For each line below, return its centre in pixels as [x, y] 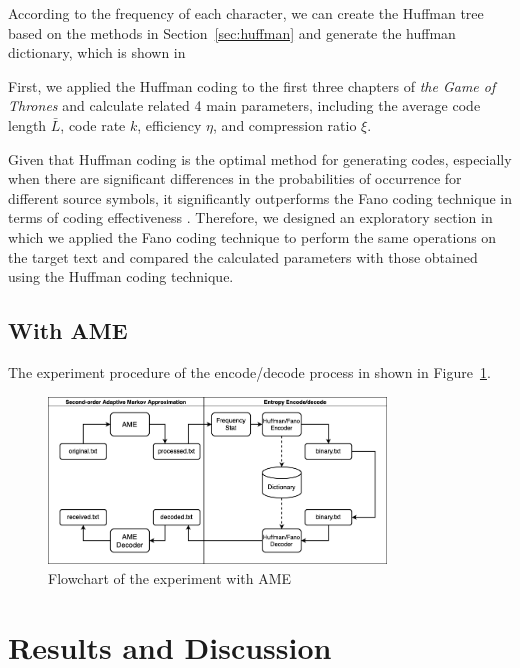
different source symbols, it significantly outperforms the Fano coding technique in [260, 197]
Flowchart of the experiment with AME [170, 577]
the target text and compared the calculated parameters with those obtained [243, 256]
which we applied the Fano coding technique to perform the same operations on [252, 236]
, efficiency [169, 124]
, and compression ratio [285, 124]
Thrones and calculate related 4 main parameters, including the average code [244, 105]
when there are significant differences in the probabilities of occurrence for [235, 178]
